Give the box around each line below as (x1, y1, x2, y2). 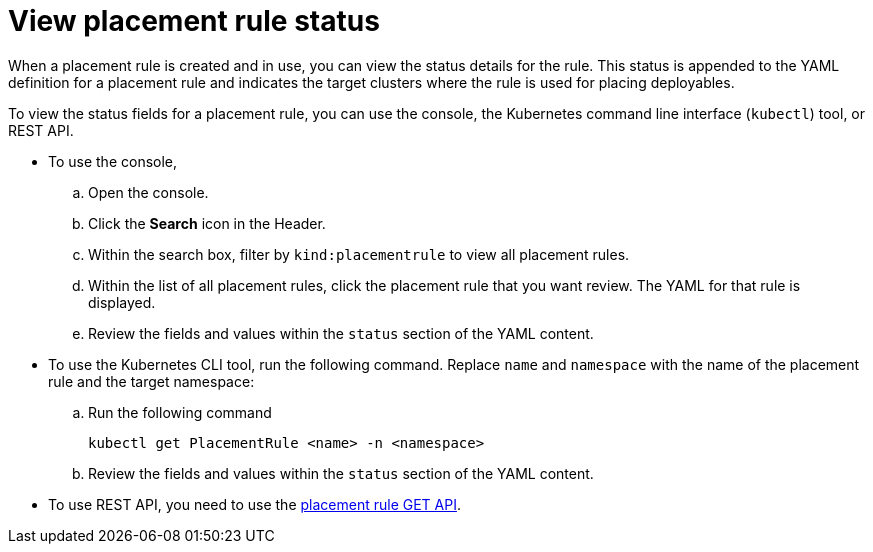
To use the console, (48, 152, 178, 170)
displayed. (88, 293, 156, 311)
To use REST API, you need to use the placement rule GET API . (48, 495, 461, 513)
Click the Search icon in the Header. (88, 214, 326, 232)
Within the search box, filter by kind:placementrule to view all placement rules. (88, 245, 630, 263)
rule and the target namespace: (48, 372, 255, 390)
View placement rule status (8, 4, 380, 38)
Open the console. (88, 183, 209, 201)
